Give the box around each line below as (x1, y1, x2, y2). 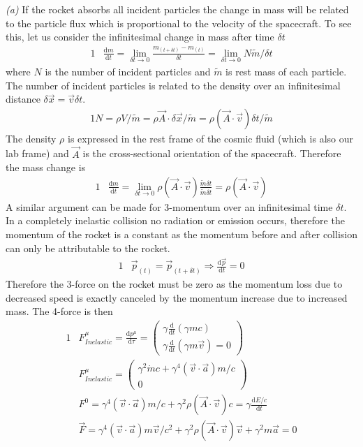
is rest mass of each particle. (225, 64, 347, 78)
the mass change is (6, 160, 86, 175)
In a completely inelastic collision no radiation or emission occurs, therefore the (6, 213, 345, 228)
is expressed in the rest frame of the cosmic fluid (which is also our (67, 131, 353, 145)
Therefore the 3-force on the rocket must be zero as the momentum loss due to (6, 276, 343, 291)
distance (6, 91, 40, 106)
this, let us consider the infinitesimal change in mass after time (6, 29, 274, 44)
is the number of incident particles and (45, 64, 211, 78)
